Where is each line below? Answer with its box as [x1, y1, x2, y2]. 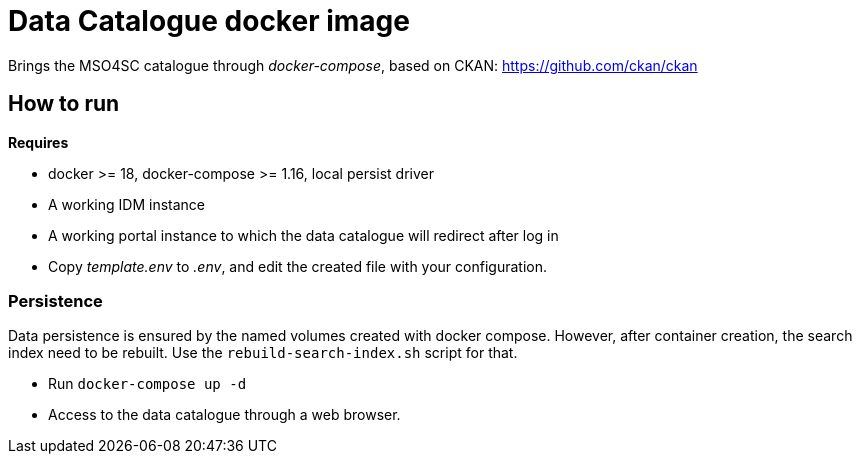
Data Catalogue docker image [8, 4, 410, 38]
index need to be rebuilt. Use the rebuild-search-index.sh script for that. [8, 344, 518, 362]
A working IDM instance [48, 195, 205, 213]
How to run [8, 91, 120, 117]
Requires [8, 133, 69, 151]
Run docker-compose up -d [48, 375, 247, 393]
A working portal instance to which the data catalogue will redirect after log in [48, 226, 559, 244]
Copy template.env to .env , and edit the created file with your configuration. [48, 257, 547, 275]
